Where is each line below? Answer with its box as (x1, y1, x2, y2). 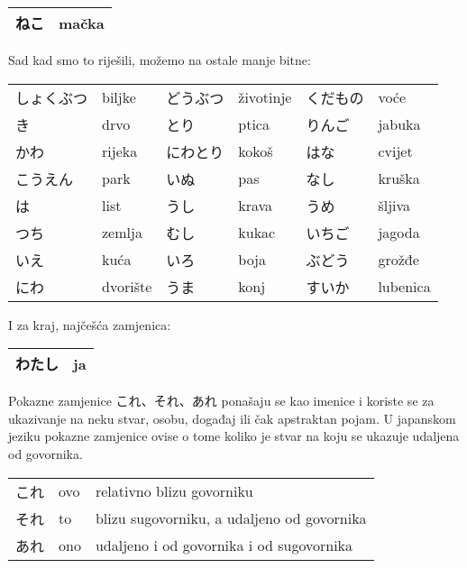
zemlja (102, 222, 142, 243)
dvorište (102, 276, 152, 298)
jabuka (378, 114, 421, 135)
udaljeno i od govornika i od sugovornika (95, 535, 353, 556)
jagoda (378, 222, 420, 243)
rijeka (102, 141, 138, 162)
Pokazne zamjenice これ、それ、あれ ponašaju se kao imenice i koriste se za (8, 391, 435, 410)
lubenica (378, 276, 431, 298)
